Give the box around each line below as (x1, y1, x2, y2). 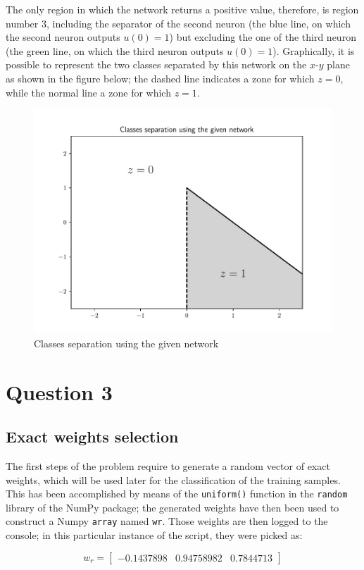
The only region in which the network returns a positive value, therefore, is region (6, 2, 359, 16)
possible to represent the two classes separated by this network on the (6, 57, 307, 72)
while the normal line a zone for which (6, 85, 171, 99)
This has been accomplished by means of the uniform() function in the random (6, 486, 348, 501)
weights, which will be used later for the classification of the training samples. (6, 472, 341, 487)
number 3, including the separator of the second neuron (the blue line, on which (6, 16, 351, 30)
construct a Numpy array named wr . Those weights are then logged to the (6, 514, 328, 528)
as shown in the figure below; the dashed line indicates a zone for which (6, 70, 315, 85)
